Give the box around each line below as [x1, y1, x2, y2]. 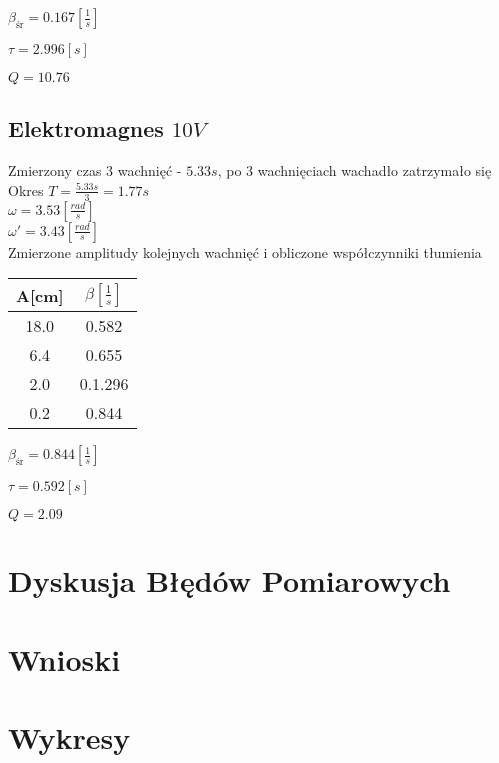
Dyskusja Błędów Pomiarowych [8, 560, 451, 601]
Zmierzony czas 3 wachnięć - [8, 160, 182, 181]
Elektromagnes [8, 113, 164, 144]
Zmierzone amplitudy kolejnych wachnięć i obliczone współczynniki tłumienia [8, 241, 482, 262]
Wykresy [8, 717, 131, 758]
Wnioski [8, 638, 121, 679]
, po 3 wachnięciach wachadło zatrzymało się [217, 160, 492, 181]
